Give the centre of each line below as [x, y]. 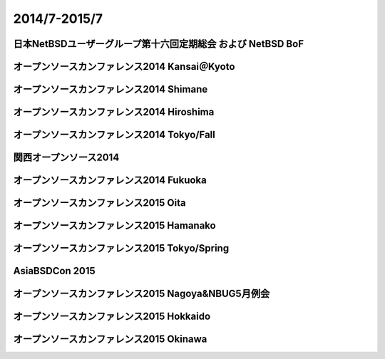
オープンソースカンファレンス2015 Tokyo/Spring [121, 248]
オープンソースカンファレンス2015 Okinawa [110, 339]
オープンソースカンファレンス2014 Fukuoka [110, 181]
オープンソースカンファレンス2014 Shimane [111, 89]
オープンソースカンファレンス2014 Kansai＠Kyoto [124, 67]
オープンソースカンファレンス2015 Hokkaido [112, 317]
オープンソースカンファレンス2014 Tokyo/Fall [114, 135]
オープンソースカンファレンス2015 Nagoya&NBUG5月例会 [142, 294]
